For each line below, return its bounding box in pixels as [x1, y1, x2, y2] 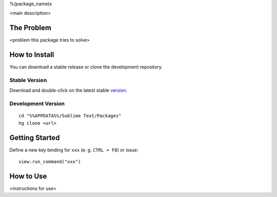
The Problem [9, 24, 51, 32]
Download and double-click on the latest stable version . [9, 87, 128, 93]
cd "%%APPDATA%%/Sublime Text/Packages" [18, 113, 122, 119]
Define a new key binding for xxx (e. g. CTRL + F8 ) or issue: [9, 147, 138, 153]
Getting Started [9, 133, 60, 142]
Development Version [9, 100, 65, 107]
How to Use [9, 172, 47, 181]
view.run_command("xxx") [18, 159, 81, 164]
